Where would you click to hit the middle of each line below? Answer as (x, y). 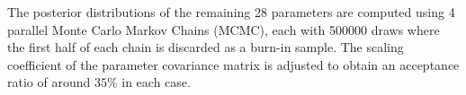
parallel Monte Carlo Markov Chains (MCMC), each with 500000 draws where (224, 29)
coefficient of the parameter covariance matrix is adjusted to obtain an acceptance (233, 64)
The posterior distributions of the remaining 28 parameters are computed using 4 (231, 12)
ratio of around (49, 82)
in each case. (156, 82)
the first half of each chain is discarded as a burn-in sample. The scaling (206, 47)
